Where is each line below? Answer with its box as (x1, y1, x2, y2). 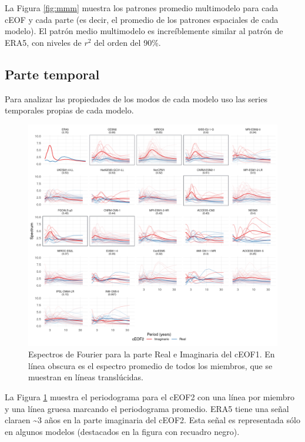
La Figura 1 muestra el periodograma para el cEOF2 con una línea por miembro (5, 390, 295, 403)
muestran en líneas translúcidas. (28, 371, 143, 383)
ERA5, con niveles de (5, 36, 82, 48)
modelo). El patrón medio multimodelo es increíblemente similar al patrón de (5, 25, 283, 37)
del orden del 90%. (94, 36, 161, 48)
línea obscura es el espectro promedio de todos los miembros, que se (28, 359, 273, 371)
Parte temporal (5, 65, 100, 83)
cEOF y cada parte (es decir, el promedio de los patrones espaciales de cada (5, 13, 279, 25)
